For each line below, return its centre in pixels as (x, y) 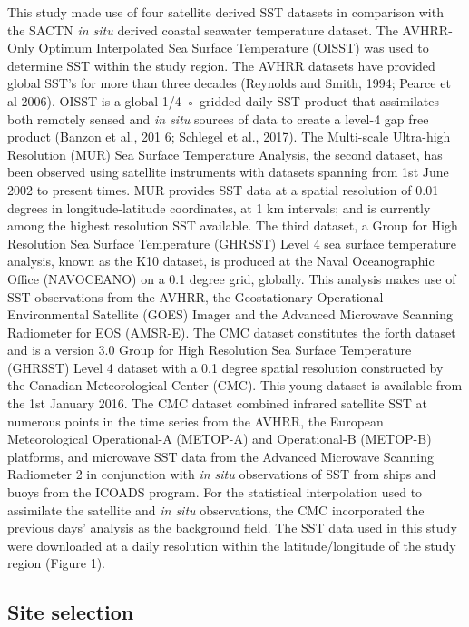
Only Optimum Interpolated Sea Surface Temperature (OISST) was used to (218, 48)
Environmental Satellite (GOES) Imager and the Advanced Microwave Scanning (230, 314)
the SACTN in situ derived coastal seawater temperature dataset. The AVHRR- (230, 29)
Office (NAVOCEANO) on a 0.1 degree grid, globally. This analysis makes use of (232, 278)
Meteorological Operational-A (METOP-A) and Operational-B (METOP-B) (220, 439)
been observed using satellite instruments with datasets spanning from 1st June (228, 172)
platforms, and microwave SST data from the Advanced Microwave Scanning (221, 456)
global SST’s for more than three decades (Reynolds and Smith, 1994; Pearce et (229, 83)
